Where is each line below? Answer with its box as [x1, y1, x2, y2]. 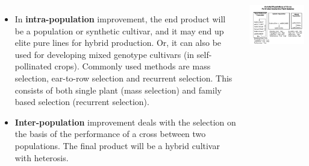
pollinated [14, 60, 52, 72]
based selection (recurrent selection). [14, 95, 149, 108]
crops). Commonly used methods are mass [54, 60, 211, 72]
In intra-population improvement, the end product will [14, 13, 226, 25]
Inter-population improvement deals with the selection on [14, 115, 236, 128]
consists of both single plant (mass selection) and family [14, 83, 222, 96]
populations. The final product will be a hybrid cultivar [14, 139, 220, 152]
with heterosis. [14, 151, 69, 164]
